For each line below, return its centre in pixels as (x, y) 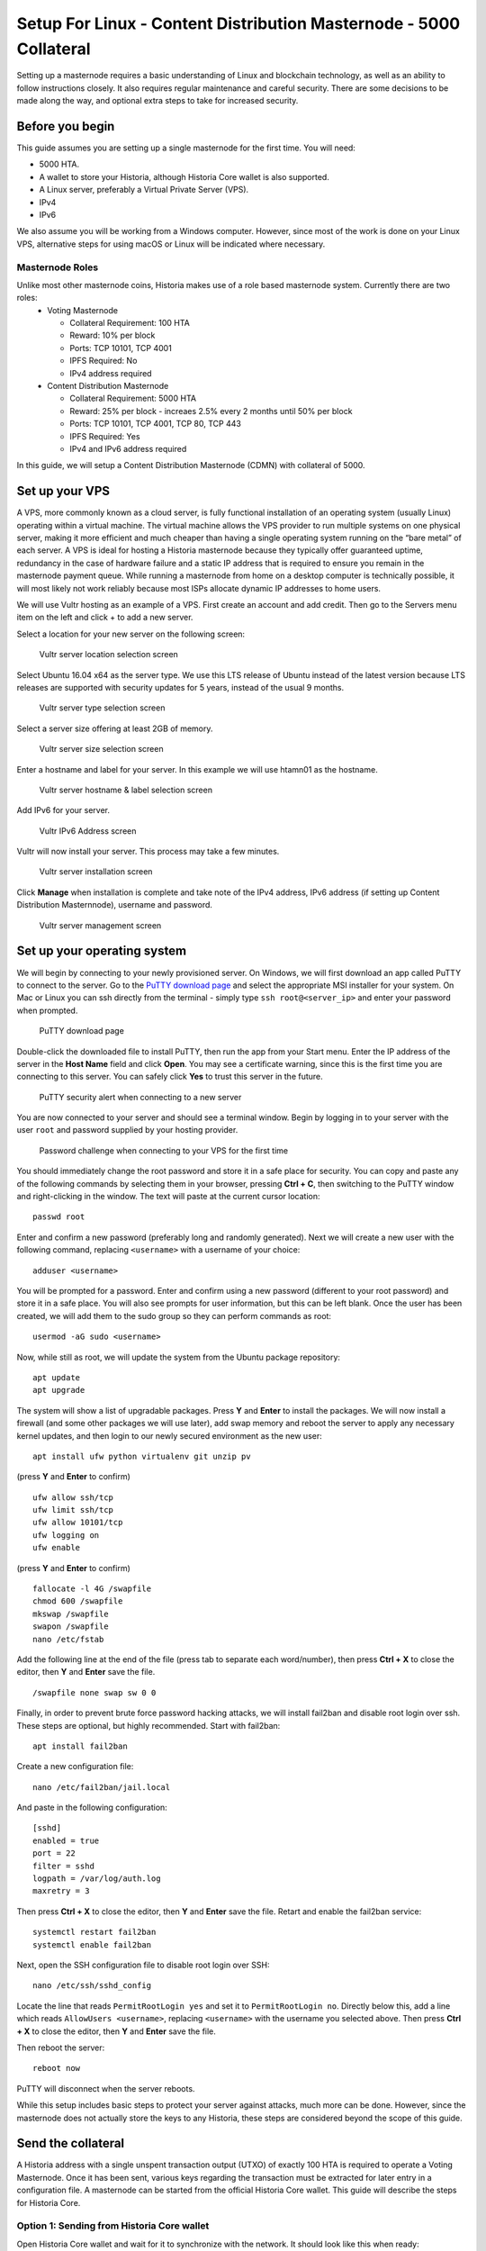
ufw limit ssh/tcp (73, 1510)
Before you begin (66, 126)
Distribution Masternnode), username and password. (115, 905)
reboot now (57, 2068)
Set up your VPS (63, 491)
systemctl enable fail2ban (92, 1944)
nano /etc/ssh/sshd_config (92, 1986)
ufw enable (57, 1548)
